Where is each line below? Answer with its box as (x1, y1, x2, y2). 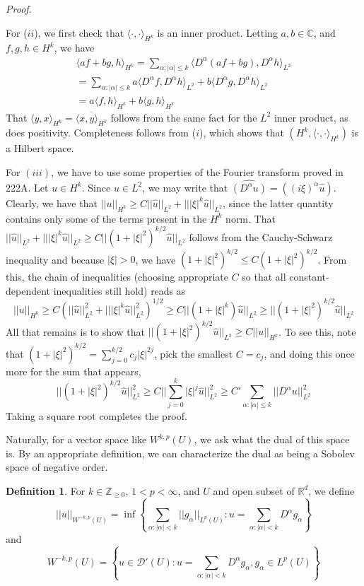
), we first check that (34, 25, 124, 40)
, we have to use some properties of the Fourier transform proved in (51, 164, 344, 179)
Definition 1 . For (6, 483, 86, 498)
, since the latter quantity (223, 195, 334, 210)
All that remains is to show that (6, 324, 146, 339)
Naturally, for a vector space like (6, 432, 147, 447)
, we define (308, 483, 355, 498)
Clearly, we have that (6, 195, 98, 210)
